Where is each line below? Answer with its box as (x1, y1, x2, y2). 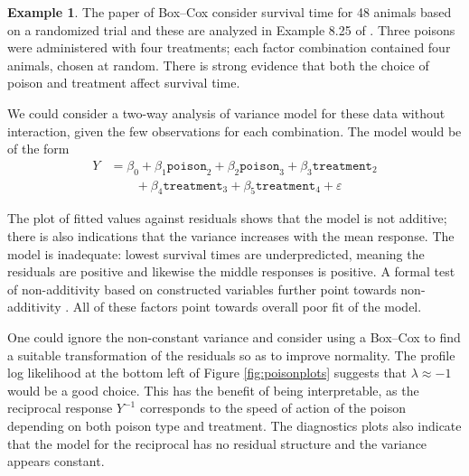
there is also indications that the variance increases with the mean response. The (7, 227, 455, 245)
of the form (7, 139, 70, 158)
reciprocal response (7, 398, 113, 417)
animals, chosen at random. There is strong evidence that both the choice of (7, 55, 429, 74)
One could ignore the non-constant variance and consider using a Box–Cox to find (7, 327, 461, 346)
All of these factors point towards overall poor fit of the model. (72, 297, 422, 316)
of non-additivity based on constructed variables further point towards (7, 279, 397, 298)
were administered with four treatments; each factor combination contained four (7, 38, 451, 57)
